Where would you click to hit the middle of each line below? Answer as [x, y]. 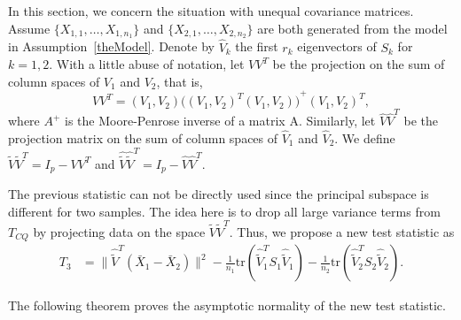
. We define [365, 137]
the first [257, 46]
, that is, [180, 81]
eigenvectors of [337, 46]
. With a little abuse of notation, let [147, 64]
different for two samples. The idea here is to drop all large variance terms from [224, 211]
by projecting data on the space [119, 231]
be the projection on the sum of [359, 64]
